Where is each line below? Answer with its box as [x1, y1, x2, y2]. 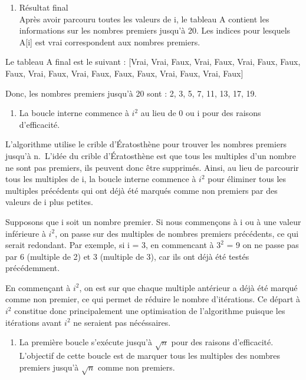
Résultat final [19, 1, 68, 13]
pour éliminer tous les [208, 173, 287, 185]
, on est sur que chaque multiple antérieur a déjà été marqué [79, 281, 298, 293]
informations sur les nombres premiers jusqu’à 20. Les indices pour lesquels [19, 24, 291, 37]
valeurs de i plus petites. [5, 196, 93, 208]
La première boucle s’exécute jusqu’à [19, 336, 152, 348]
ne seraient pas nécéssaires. [73, 316, 171, 328]
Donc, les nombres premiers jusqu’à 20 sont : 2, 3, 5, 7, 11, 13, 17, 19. [5, 87, 257, 99]
